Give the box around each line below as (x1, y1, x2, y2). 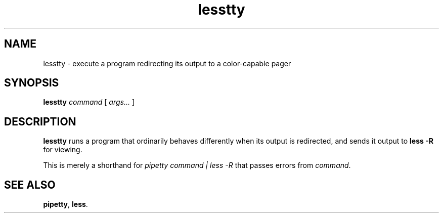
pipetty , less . (43, 200, 88, 209)
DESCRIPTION (4, 115, 76, 128)
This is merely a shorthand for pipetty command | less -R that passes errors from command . (43, 161, 351, 170)
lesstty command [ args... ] (43, 98, 135, 107)
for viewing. (43, 145, 82, 154)
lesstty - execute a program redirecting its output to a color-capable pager (43, 59, 291, 68)
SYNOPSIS (4, 76, 59, 90)
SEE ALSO (4, 178, 56, 191)
